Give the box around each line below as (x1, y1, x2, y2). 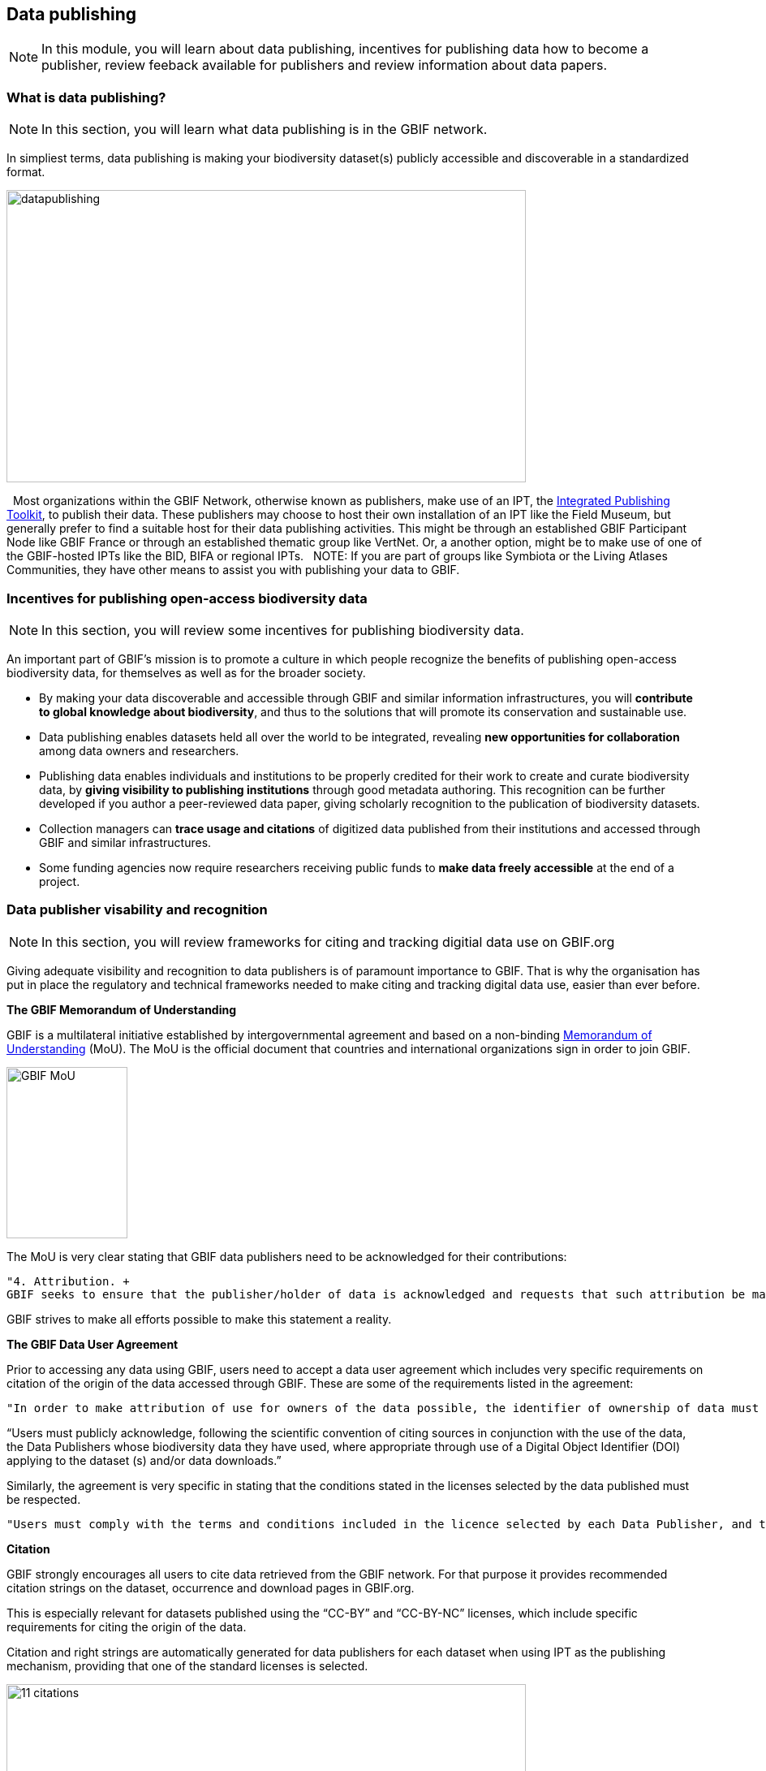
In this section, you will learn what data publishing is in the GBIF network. (41, 121, 488, 138)
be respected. (6, 1492, 81, 1506)
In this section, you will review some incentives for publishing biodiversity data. (41, 621, 524, 638)
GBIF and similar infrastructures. (39, 835, 212, 849)
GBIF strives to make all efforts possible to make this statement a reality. (6, 1311, 392, 1326)
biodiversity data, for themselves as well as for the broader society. (6, 665, 366, 680)
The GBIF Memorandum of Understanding (6, 1002, 237, 1017)
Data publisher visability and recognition (6, 901, 268, 918)
